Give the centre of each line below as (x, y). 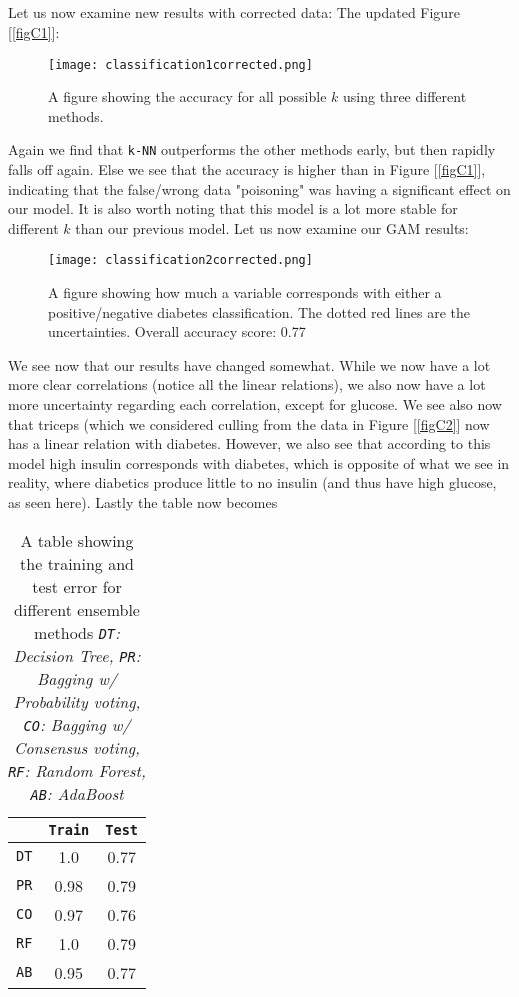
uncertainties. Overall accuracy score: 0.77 (177, 331)
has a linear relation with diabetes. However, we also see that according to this (249, 443)
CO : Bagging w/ (77, 724)
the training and (77, 563)
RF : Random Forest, (77, 770)
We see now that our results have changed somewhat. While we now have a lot (249, 364)
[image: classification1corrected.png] (180, 64)
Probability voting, (77, 701)
